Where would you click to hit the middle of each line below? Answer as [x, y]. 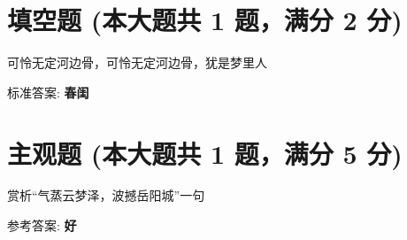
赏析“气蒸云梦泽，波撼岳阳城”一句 [106, 195]
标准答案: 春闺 [48, 92]
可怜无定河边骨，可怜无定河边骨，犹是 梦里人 [137, 62]
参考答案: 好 [42, 225]
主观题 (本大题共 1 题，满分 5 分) [205, 153]
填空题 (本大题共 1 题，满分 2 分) [205, 20]
